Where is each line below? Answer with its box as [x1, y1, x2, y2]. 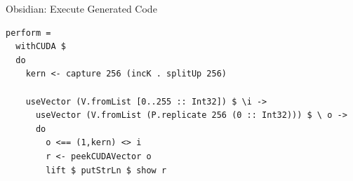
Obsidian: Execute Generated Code [6, 1, 157, 15]
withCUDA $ [15, 41, 66, 52]
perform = [6, 27, 51, 38]
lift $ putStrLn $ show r [46, 165, 167, 175]
